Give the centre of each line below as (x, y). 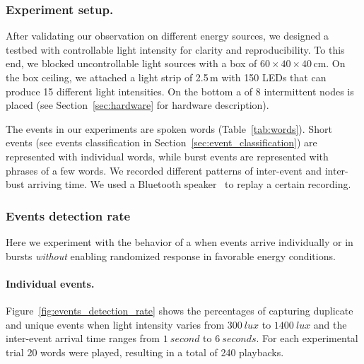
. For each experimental (307, 338)
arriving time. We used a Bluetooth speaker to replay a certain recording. (189, 184)
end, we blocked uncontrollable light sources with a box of (131, 63)
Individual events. (50, 283)
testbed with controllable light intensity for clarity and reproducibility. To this (175, 49)
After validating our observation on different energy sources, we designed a (168, 36)
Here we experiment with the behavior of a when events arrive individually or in (180, 241)
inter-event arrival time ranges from (83, 338)
